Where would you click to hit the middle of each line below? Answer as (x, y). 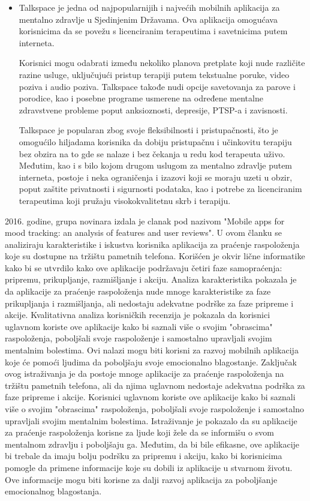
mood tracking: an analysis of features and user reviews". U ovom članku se (143, 232)
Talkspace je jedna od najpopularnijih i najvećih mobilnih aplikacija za (149, 7)
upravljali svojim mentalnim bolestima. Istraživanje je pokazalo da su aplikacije (151, 420)
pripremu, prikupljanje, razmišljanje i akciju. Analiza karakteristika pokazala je (151, 279)
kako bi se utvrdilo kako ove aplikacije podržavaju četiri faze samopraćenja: (144, 267)
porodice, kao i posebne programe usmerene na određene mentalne (141, 98)
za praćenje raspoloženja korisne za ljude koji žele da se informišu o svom (139, 432)
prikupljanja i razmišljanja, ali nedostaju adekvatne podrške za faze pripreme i (149, 303)
